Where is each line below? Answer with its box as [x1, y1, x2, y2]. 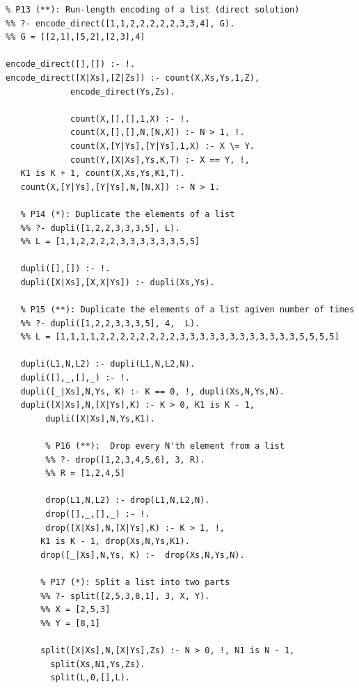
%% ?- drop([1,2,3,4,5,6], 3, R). [45, 454, 205, 465]
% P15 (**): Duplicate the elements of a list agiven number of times [20, 305, 355, 315]
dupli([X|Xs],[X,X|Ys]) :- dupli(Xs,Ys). [20, 277, 215, 287]
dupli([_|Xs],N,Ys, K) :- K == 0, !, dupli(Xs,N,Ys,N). [20, 386, 285, 397]
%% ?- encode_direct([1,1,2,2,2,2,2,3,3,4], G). [6, 18, 235, 29]
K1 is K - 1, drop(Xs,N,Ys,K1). [40, 536, 190, 547]
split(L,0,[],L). [50, 673, 130, 683]
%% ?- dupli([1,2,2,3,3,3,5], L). [20, 223, 180, 233]
